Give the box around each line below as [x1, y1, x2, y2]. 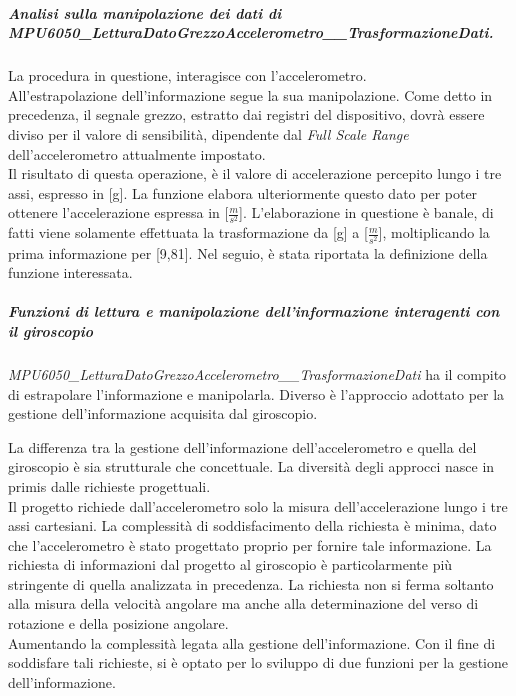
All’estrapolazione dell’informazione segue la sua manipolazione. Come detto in [8, 84, 493, 105]
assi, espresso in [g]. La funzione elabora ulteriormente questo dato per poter [8, 182, 478, 203]
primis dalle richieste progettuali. [8, 475, 211, 496]
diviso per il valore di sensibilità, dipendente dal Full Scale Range [8, 123, 409, 144]
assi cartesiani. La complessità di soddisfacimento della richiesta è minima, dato [8, 515, 497, 536]
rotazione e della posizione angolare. [8, 613, 229, 634]
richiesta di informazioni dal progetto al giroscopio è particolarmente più [8, 554, 453, 575]
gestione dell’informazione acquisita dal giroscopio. [8, 403, 318, 424]
